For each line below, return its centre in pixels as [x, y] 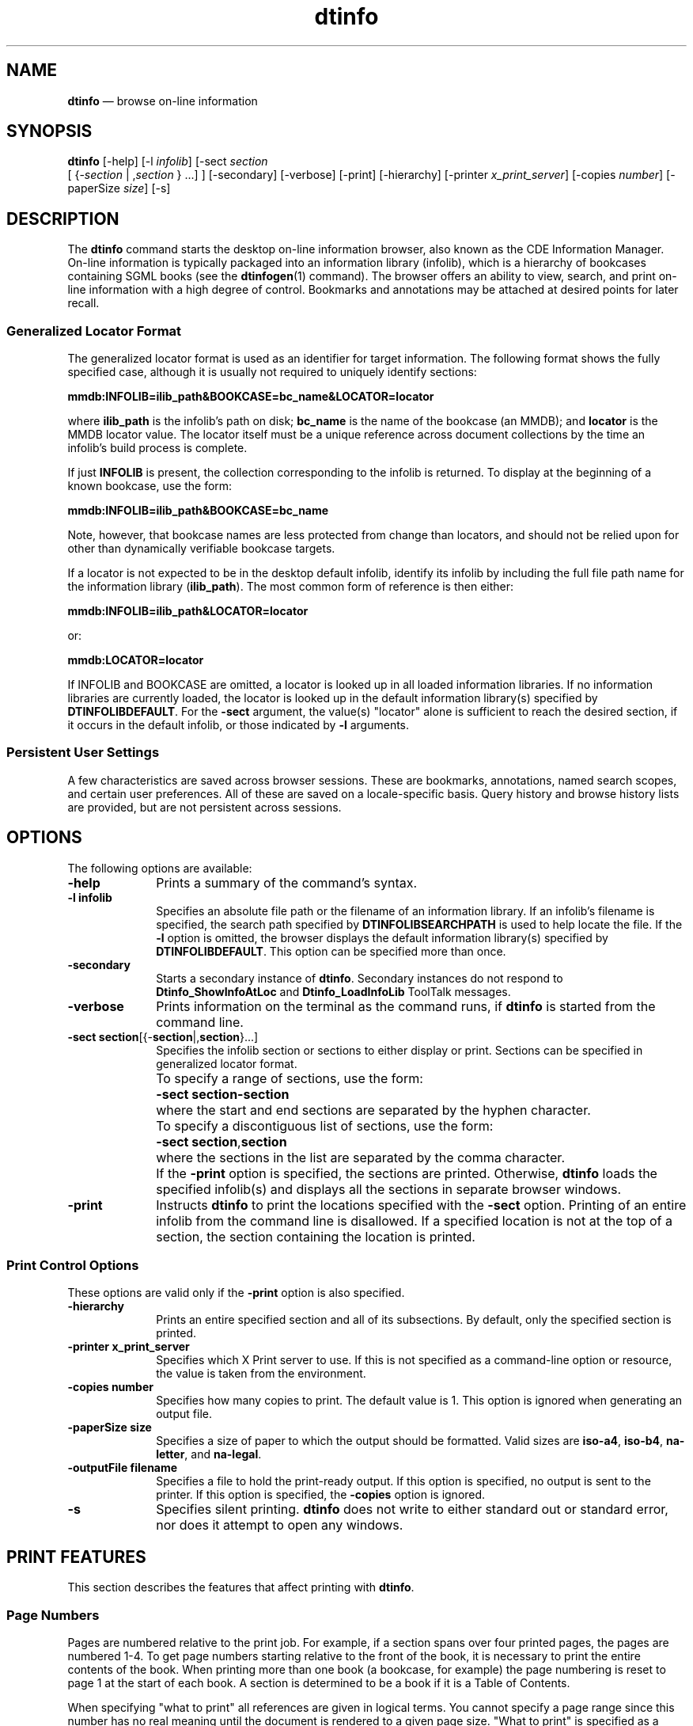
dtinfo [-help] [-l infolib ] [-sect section [168, 162]
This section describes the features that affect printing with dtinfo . [241, 1587]
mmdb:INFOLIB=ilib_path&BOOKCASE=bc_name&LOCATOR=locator [251, 397]
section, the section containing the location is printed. [316, 1236]
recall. [83, 303]
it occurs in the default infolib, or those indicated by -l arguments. [239, 725]
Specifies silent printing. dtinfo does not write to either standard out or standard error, [412, 1509]
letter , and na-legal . [209, 1454]
